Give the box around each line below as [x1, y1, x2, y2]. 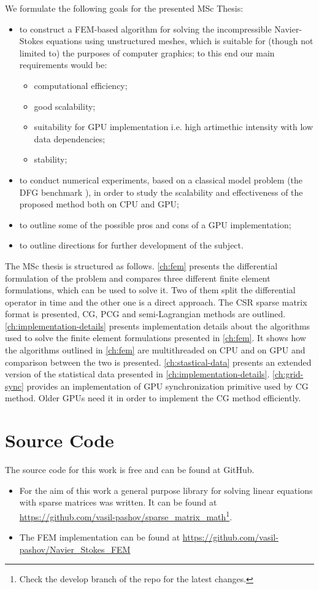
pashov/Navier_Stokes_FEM [19, 542, 131, 555]
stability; [34, 153, 67, 166]
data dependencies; [34, 132, 106, 145]
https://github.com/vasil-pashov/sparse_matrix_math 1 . [19, 508, 233, 523]
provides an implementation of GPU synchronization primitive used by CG [26, 379, 309, 392]
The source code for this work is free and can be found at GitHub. [5, 463, 255, 476]
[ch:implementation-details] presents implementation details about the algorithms [5, 319, 310, 332]
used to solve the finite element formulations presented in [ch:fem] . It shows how [5, 331, 306, 344]
